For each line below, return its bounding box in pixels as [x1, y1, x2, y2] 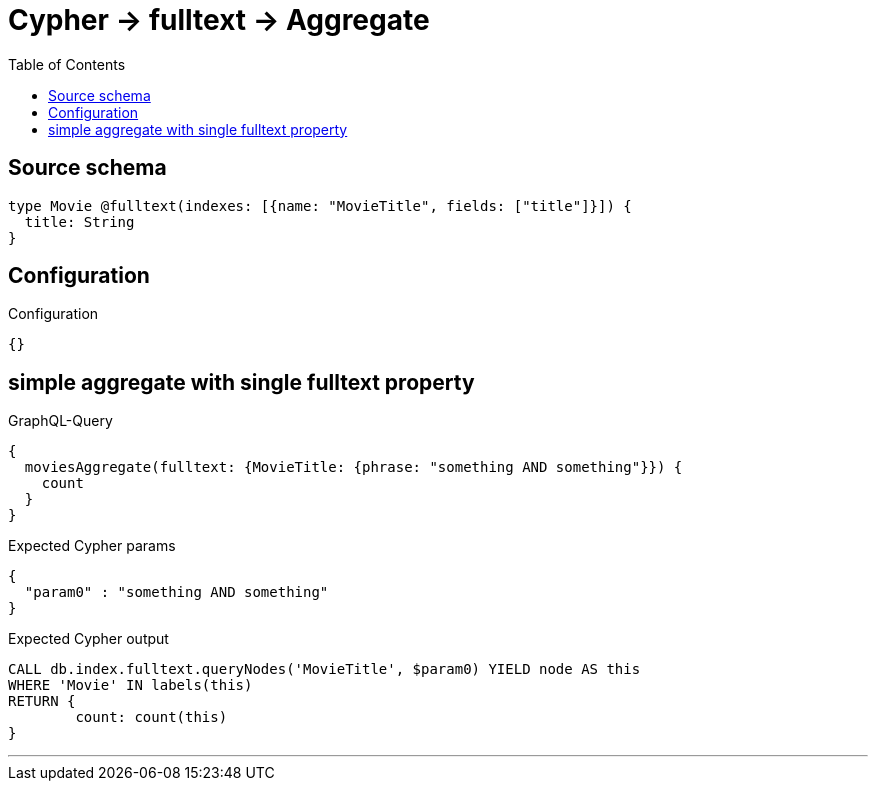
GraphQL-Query [8, 412, 113, 430]
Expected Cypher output [8, 630, 169, 648]
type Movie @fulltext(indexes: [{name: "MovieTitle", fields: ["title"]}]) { [8, 197, 632, 214]
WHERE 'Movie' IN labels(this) [8, 677, 253, 694]
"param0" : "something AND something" [24, 584, 329, 601]
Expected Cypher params [8, 537, 176, 555]
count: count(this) [75, 709, 228, 726]
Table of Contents [8, 55, 126, 73]
